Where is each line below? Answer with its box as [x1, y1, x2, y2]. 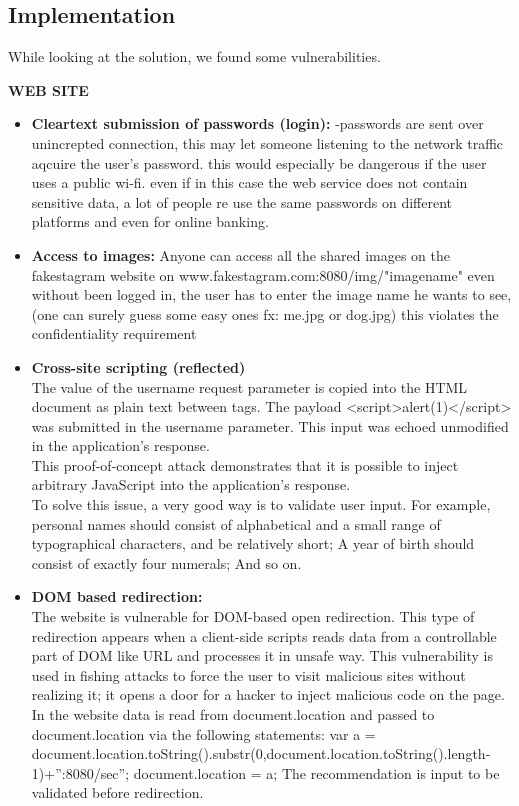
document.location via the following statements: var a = [31, 723, 376, 744]
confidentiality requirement [31, 323, 197, 344]
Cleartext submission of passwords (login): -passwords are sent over [31, 113, 484, 134]
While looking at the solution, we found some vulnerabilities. [8, 46, 381, 67]
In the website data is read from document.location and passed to [31, 704, 435, 725]
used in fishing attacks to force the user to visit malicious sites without [31, 664, 466, 685]
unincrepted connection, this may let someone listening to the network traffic [31, 132, 504, 153]
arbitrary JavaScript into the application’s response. [31, 474, 351, 495]
